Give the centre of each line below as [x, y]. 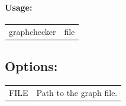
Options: [31, 66]
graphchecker [33, 31]
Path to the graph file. [77, 92]
